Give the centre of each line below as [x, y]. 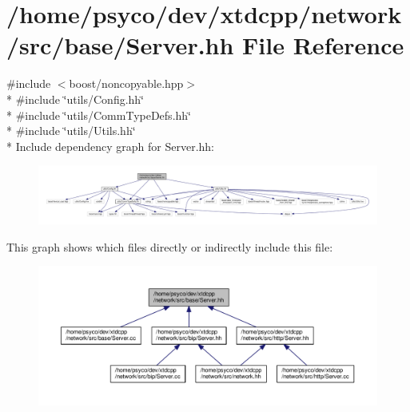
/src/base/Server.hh [120, 45]
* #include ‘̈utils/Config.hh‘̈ [76, 99]
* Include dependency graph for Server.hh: [110, 146]
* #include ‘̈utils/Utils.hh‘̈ [71, 131]
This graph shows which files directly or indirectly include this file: [170, 246]
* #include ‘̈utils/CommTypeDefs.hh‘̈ [99, 115]
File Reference [323, 45]
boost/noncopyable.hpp [126, 83]
